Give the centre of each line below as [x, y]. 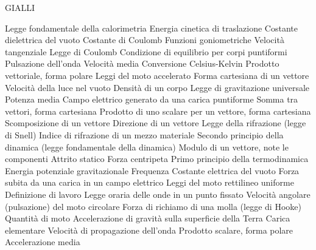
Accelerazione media [43, 242]
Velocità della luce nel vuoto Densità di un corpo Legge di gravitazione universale [157, 87]
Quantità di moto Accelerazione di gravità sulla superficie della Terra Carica [148, 218]
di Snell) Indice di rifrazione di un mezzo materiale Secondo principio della [144, 134]
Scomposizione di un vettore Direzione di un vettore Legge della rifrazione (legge [156, 123]
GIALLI [20, 7]
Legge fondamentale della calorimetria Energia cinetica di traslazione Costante [151, 28]
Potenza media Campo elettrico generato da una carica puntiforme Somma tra [152, 99]
